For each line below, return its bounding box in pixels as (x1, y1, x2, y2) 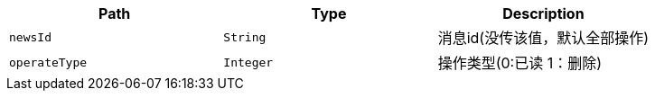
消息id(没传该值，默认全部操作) (437, 29, 650, 47)
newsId (9, 30, 51, 44)
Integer (223, 55, 274, 69)
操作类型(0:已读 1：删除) (437, 54, 603, 72)
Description (502, 4, 585, 22)
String (223, 30, 267, 44)
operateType (9, 55, 88, 69)
